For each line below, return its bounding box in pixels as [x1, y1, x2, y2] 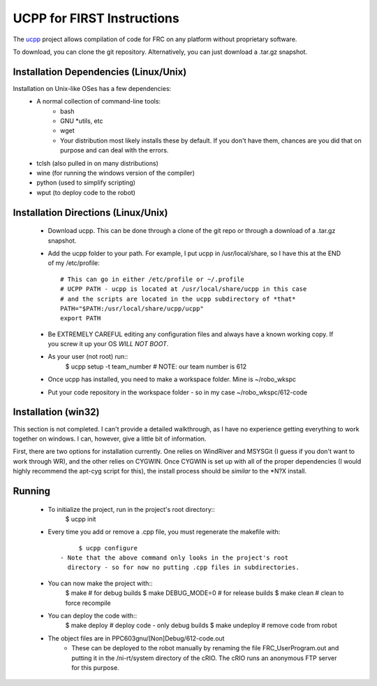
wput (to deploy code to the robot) [36, 188, 136, 196]
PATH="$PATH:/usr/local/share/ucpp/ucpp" [60, 304, 204, 313]
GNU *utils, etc [60, 117, 103, 125]
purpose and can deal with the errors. [60, 146, 169, 155]
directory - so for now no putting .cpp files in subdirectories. [67, 564, 300, 571]
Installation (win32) [13, 406, 100, 418]
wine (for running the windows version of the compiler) [36, 169, 195, 177]
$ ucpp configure [78, 544, 138, 552]
